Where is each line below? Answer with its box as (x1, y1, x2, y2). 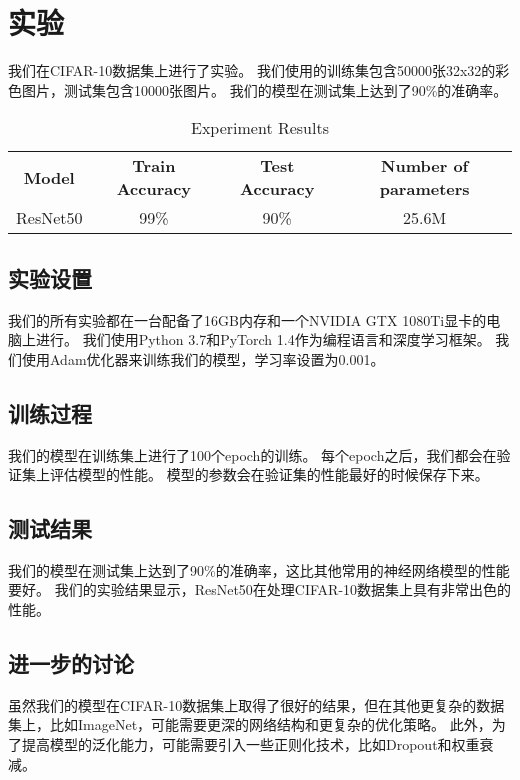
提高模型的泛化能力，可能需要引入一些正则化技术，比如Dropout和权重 (21, 734, 480, 755)
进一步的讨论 (8, 648, 134, 679)
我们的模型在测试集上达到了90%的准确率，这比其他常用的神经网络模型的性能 (8, 559, 510, 580)
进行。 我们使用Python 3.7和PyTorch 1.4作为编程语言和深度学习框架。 (35, 329, 491, 350)
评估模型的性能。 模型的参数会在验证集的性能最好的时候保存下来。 (49, 464, 489, 485)
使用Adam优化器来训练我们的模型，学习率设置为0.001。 (21, 348, 385, 369)
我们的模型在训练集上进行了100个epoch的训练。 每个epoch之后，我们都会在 (8, 444, 497, 465)
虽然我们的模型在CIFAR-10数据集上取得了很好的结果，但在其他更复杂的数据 (8, 694, 505, 715)
